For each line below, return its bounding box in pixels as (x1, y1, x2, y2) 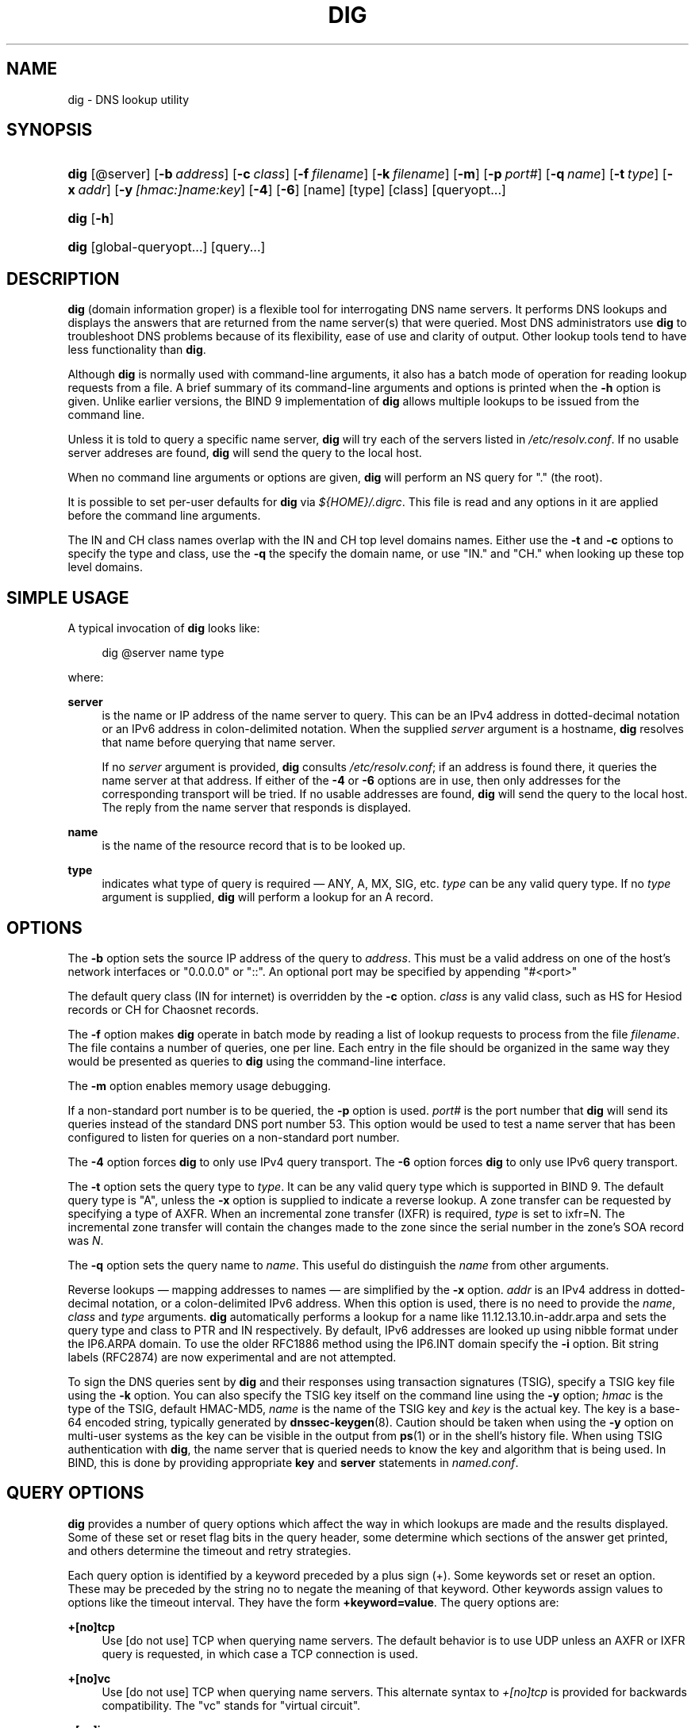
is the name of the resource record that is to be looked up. (102, 839, 406, 853)
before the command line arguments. (67, 509, 261, 523)
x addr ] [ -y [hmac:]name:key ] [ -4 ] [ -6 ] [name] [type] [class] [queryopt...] (67, 182, 506, 198)
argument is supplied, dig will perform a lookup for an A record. (102, 890, 434, 904)
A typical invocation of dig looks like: (67, 621, 260, 636)
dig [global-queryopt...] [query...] (67, 239, 266, 255)
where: (67, 670, 104, 685)
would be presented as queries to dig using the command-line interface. (67, 1054, 447, 1068)
